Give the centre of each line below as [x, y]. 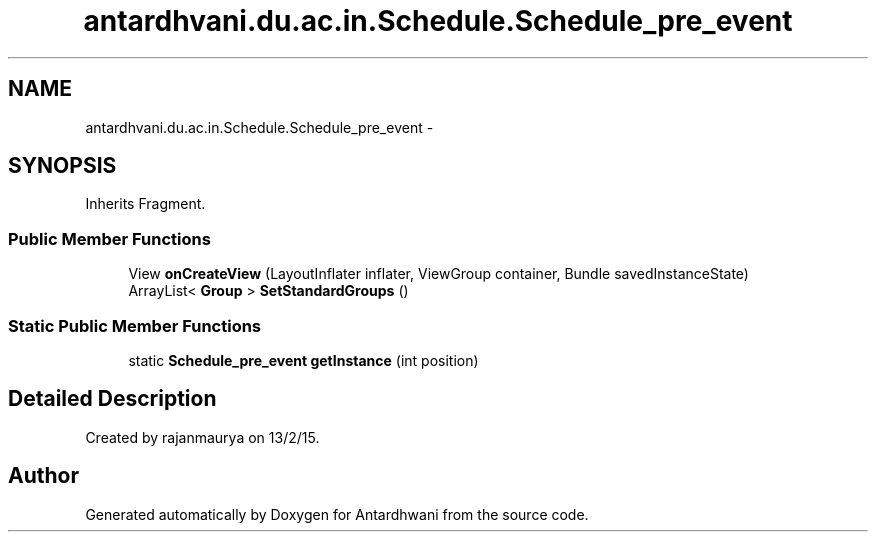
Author [43, 476]
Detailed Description [112, 399]
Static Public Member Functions [135, 325]
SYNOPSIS [62, 166]
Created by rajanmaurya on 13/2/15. [202, 437]
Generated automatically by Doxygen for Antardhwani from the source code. [337, 514]
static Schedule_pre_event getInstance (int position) [303, 360]
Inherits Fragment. [145, 204]
